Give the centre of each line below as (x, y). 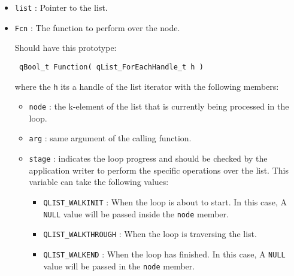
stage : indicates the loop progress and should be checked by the (148, 158)
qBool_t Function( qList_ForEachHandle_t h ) (111, 67)
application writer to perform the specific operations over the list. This (159, 170)
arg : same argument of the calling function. (110, 138)
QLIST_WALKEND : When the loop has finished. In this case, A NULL (164, 254)
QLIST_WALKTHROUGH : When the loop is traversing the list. (150, 234)
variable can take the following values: (99, 182)
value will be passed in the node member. (119, 266)
